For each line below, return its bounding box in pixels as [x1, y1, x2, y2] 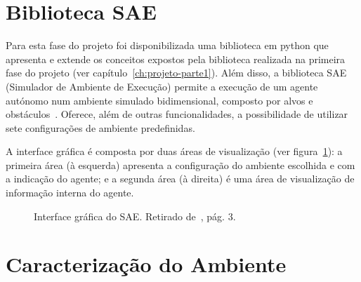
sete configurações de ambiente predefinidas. [6, 120, 195, 135]
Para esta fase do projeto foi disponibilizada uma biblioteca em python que [6, 38, 329, 53]
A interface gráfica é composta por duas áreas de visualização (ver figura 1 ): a [6, 144, 343, 159]
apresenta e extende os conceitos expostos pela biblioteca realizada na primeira [6, 51, 346, 66]
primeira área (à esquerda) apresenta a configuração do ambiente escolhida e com [6, 157, 355, 172]
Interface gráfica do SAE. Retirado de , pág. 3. [34, 208, 236, 223]
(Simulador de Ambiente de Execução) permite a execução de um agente [6, 79, 318, 93]
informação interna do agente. [6, 185, 134, 200]
